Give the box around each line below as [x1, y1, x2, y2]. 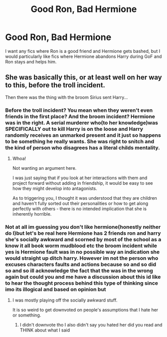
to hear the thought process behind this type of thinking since [5, 280, 159, 287]
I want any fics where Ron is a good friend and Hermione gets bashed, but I [5, 48, 161, 54]
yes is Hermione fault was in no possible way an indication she [5, 248, 160, 255]
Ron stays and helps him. [5, 58, 57, 64]
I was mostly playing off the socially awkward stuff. [12, 297, 118, 303]
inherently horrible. [12, 211, 52, 217]
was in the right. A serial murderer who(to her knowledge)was [5, 119, 159, 126]
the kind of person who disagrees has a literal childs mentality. [5, 144, 161, 151]
